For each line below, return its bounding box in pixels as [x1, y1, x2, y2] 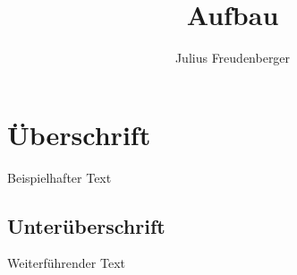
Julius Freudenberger [174, 48, 291, 67]
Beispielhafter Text [7, 168, 112, 186]
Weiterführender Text [7, 254, 125, 272]
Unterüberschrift [7, 211, 165, 239]
